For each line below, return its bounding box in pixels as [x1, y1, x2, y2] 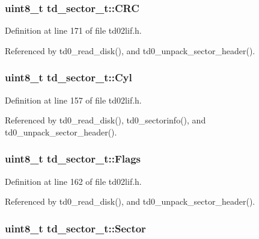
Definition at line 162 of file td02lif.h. [5, 175, 142, 187]
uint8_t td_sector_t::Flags [5, 151, 141, 166]
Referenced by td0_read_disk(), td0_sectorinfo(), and [5, 114, 206, 126]
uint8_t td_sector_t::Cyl [5, 70, 132, 85]
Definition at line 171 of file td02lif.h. [5, 24, 142, 37]
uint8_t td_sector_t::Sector [5, 220, 146, 235]
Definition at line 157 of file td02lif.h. [5, 93, 142, 106]
